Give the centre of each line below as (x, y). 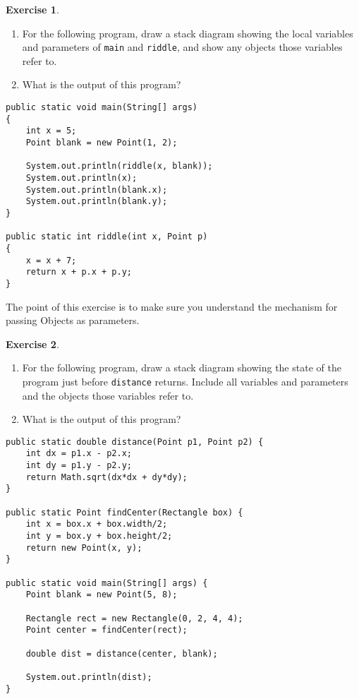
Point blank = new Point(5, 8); (102, 595)
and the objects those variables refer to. (108, 395)
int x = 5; (51, 131)
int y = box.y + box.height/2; (99, 536)
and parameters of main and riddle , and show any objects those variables (182, 47)
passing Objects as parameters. (73, 320)
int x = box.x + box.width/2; (97, 524)
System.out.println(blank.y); (97, 202)
